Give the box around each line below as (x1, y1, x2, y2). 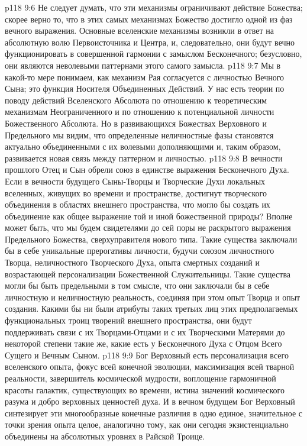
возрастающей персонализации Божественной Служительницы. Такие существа (5, 267, 291, 280)
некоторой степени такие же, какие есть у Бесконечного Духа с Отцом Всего (5, 337, 282, 350)
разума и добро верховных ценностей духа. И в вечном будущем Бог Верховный (5, 395, 295, 408)
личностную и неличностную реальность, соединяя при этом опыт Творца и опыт (5, 290, 300, 303)
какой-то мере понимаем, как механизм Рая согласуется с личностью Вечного (5, 70, 285, 83)
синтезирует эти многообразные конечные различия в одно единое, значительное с (5, 406, 303, 419)
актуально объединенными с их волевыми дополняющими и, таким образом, (5, 140, 281, 153)
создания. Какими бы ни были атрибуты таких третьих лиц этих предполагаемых (5, 302, 298, 315)
